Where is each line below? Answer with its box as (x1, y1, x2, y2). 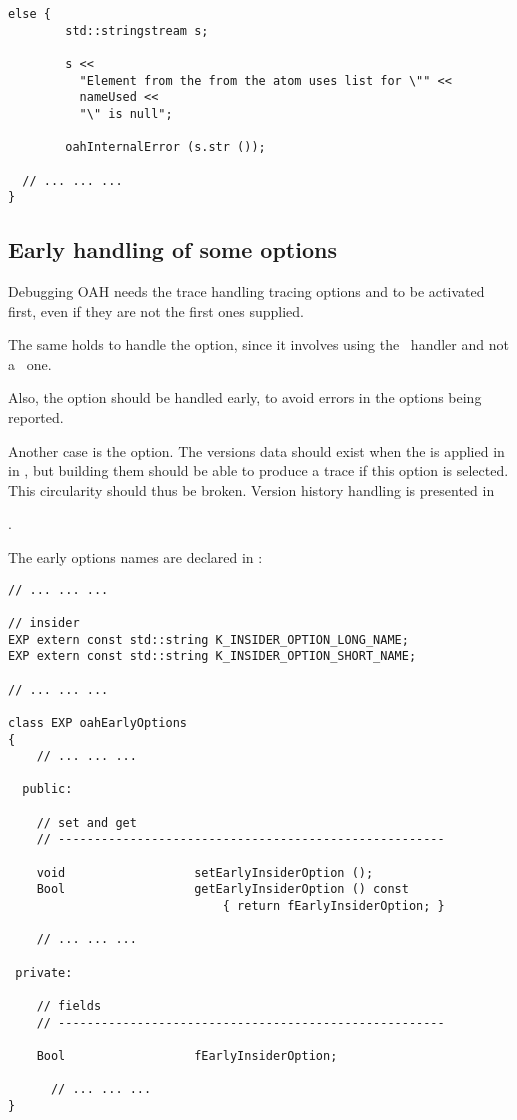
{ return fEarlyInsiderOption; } (222, 899, 445, 914)
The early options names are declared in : (8, 547, 263, 568)
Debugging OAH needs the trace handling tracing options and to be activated (8, 281, 485, 302)
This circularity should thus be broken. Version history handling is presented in (8, 479, 495, 500)
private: (15, 965, 73, 980)
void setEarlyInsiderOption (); (36, 865, 374, 880)
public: (22, 782, 73, 797)
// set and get (36, 815, 137, 830)
